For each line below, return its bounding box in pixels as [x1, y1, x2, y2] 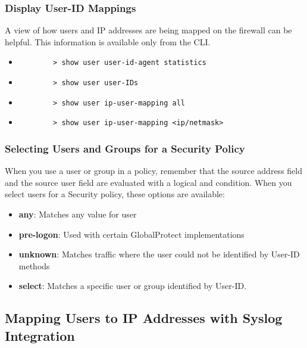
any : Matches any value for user [18, 208, 137, 220]
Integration [5, 326, 75, 344]
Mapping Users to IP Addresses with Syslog [5, 309, 283, 327]
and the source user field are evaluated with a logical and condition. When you [5, 176, 292, 188]
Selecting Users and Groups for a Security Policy [5, 141, 245, 156]
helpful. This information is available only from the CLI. [5, 35, 211, 48]
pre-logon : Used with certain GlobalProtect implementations [18, 228, 245, 240]
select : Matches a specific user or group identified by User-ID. [18, 279, 247, 292]
